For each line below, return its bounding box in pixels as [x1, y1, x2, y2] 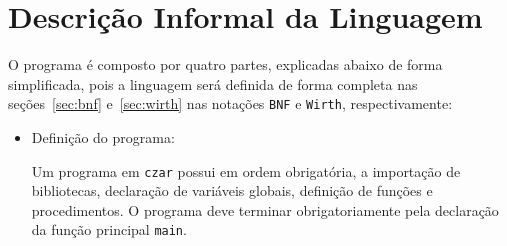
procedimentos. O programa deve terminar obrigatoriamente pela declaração [31, 199, 499, 220]
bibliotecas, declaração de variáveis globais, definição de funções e [31, 180, 433, 201]
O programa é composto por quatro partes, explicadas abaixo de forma [8, 54, 443, 75]
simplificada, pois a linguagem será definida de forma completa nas [8, 73, 418, 94]
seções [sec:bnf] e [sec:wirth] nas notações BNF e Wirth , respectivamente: [8, 93, 453, 114]
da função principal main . [31, 219, 187, 240]
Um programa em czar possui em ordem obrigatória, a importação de [31, 160, 461, 181]
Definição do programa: [31, 126, 175, 147]
